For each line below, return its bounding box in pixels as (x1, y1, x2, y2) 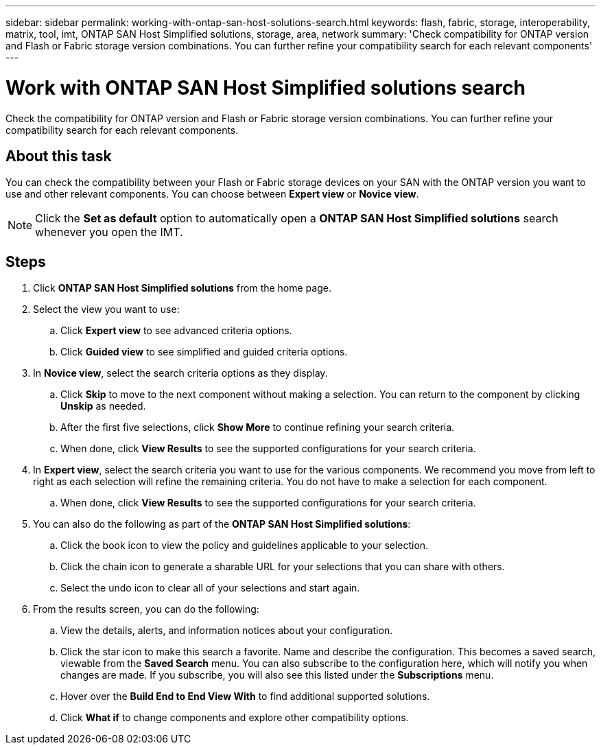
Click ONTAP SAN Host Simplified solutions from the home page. (33, 282, 331, 294)
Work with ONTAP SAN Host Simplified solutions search (5, 75, 526, 99)
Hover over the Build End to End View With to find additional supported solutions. (60, 690, 430, 703)
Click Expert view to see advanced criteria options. (60, 325, 292, 337)
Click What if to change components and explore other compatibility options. (60, 712, 409, 724)
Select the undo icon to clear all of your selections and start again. (60, 582, 360, 594)
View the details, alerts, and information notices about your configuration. (60, 624, 393, 637)
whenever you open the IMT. (35, 225, 183, 239)
